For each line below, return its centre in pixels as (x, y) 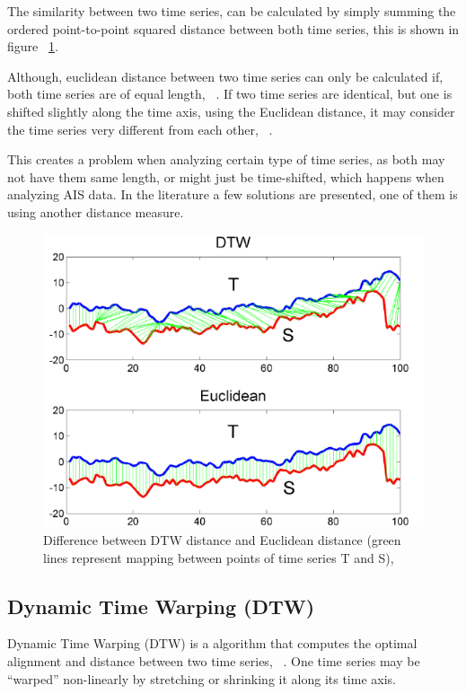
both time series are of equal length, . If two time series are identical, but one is (230, 94)
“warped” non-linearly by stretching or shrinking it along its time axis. (202, 678)
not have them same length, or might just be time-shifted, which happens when (226, 176)
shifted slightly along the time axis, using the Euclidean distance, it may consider (231, 111)
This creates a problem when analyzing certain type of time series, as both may (226, 159)
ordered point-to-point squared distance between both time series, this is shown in (233, 28)
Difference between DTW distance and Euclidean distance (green (222, 539)
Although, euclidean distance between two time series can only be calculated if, (225, 76)
